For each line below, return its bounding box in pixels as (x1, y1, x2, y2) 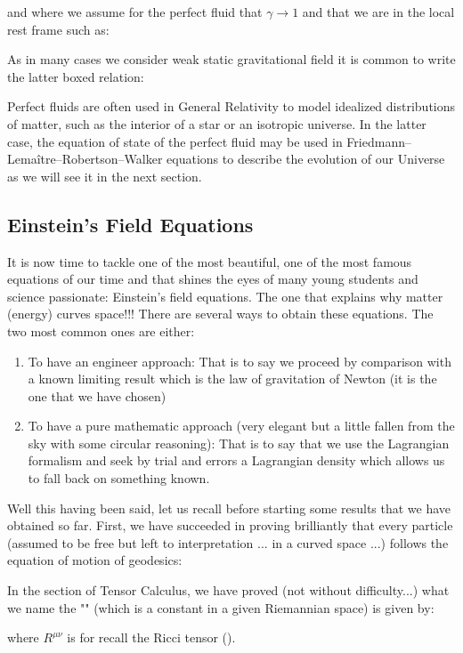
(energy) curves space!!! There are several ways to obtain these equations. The (7, 304, 434, 323)
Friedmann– (346, 132, 411, 150)
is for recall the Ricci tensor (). (67, 628, 236, 647)
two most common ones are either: (7, 321, 195, 340)
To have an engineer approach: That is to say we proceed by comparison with (28, 351, 451, 370)
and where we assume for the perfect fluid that (7, 3, 263, 20)
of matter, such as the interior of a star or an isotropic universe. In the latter (7, 114, 426, 133)
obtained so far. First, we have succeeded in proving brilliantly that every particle (7, 516, 453, 535)
